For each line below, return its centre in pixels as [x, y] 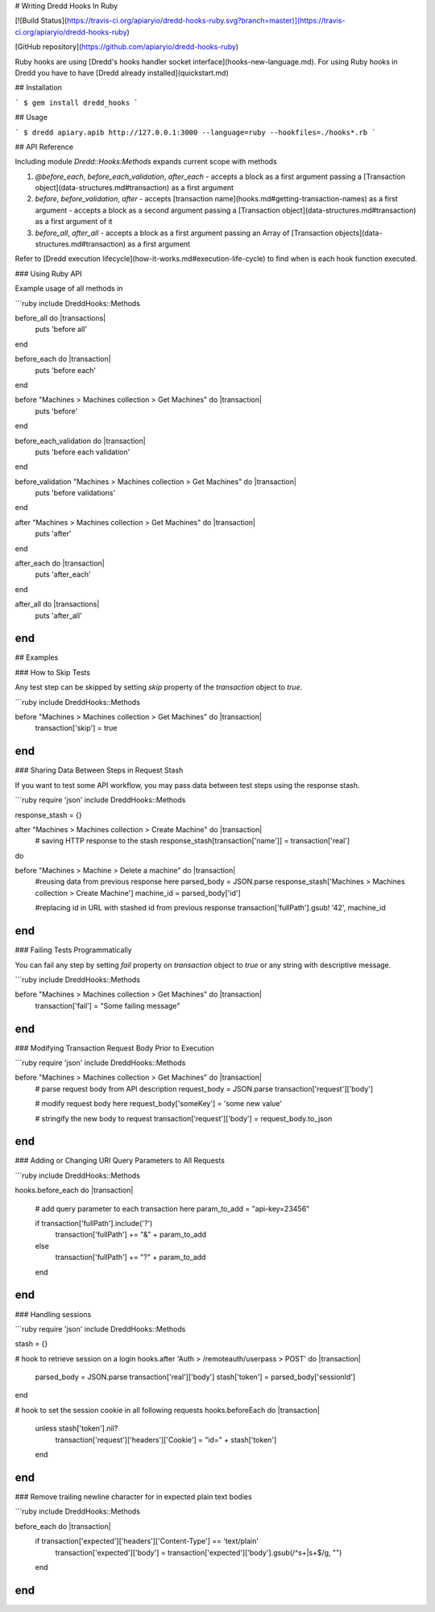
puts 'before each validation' [83, 452]
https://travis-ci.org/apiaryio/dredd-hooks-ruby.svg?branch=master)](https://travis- [206, 21]
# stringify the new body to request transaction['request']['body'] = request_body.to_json [184, 1118]
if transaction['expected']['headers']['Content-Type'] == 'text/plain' [147, 1541]
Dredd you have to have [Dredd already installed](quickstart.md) [122, 73]
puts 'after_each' [63, 574]
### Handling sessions [53, 1314]
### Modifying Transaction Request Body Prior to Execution [115, 1048]
